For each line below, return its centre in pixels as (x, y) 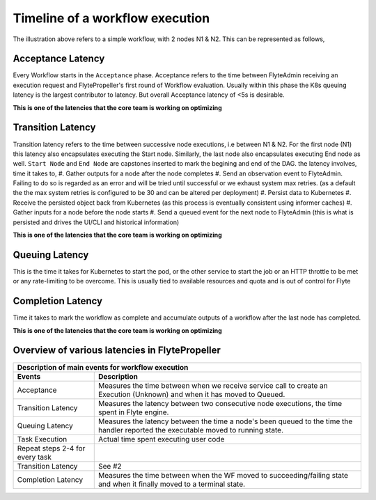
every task (34, 457)
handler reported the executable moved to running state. (191, 430)
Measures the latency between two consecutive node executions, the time (220, 403)
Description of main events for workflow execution (103, 367)
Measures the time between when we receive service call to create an (213, 385)
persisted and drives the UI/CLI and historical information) (96, 222)
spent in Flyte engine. (134, 412)
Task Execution (42, 439)
